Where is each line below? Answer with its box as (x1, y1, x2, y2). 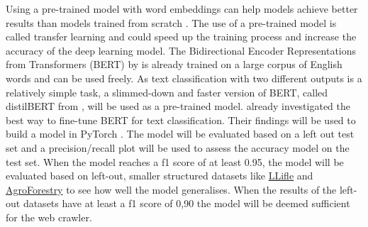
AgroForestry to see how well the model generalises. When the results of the (6, 182, 337, 196)
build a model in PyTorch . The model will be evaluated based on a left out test (6, 126, 355, 141)
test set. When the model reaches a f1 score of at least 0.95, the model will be (6, 154, 344, 169)
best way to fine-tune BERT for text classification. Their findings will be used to (6, 112, 356, 127)
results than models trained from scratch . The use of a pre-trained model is (6, 15, 337, 30)
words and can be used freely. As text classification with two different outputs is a (6, 70, 362, 85)
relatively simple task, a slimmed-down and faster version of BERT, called (6, 84, 328, 99)
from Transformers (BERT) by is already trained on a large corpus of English (6, 57, 342, 72)
